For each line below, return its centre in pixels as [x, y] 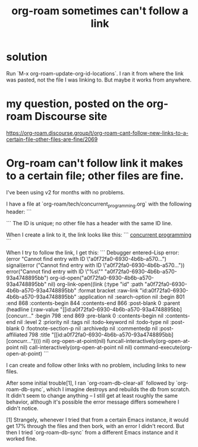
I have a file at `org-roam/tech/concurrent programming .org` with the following [99, 204]
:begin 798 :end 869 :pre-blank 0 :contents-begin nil [99, 316]
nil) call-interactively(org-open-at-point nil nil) [76, 347]
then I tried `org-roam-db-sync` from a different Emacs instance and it [92, 432]
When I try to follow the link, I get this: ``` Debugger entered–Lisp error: [93, 252]
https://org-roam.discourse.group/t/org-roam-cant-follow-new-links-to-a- [97, 133]
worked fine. [22, 439]
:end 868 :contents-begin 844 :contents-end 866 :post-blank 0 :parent [93, 303]
